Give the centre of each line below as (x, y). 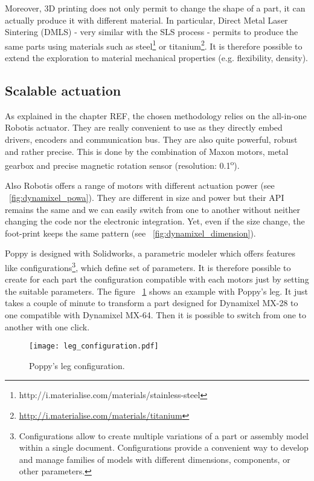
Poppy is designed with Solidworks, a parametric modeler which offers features (150, 253)
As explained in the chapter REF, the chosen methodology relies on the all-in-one (156, 115)
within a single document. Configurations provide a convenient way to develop (164, 447)
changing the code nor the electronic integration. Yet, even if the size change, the (155, 221)
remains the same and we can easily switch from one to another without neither (152, 209)
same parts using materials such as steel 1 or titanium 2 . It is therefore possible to (154, 45)
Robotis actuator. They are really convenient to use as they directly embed (144, 127)
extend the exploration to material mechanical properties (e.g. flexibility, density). (157, 58)
